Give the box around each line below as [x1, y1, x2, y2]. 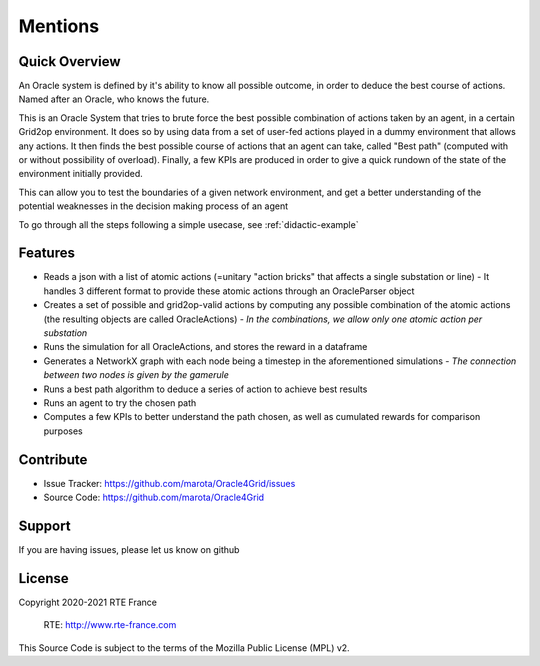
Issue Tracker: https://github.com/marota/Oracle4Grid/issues [43, 477, 296, 489]
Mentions [18, 15, 100, 37]
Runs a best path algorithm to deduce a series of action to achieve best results [43, 383, 368, 395]
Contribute [18, 451, 88, 468]
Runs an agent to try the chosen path [43, 397, 197, 409]
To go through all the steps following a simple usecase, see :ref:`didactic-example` [18, 218, 359, 230]
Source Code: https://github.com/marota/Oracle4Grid [43, 491, 265, 504]
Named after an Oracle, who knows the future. [18, 93, 210, 105]
